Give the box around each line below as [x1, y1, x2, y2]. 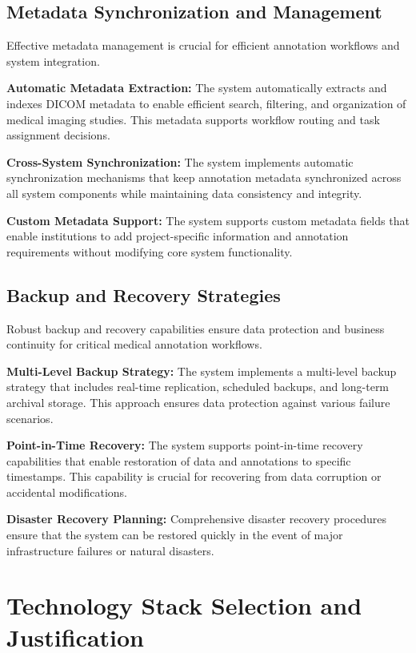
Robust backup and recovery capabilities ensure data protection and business [6, 320, 385, 337]
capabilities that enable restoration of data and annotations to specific [6, 452, 351, 469]
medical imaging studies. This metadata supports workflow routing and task [6, 111, 380, 127]
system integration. [6, 52, 100, 69]
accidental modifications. [6, 483, 127, 500]
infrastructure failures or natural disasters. [6, 542, 214, 558]
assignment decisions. [6, 127, 110, 143]
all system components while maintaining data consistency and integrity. [6, 184, 362, 201]
